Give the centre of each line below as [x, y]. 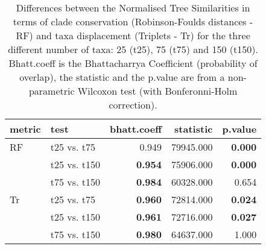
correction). [133, 105]
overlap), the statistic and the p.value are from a [122, 77]
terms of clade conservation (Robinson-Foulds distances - [133, 21]
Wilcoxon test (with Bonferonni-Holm [157, 91]
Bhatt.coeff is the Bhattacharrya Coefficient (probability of [133, 63]
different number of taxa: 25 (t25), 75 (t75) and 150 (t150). [133, 49]
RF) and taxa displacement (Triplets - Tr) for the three [133, 35]
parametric [52, 91]
